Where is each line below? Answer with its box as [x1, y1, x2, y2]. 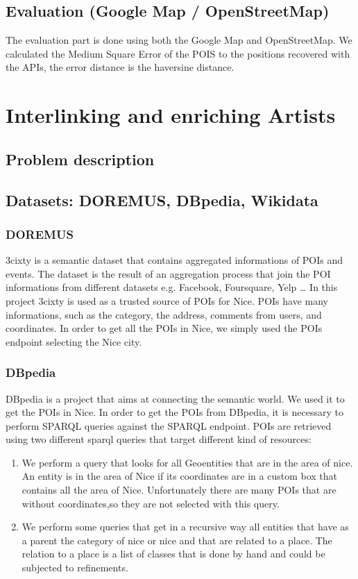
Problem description [6, 148, 155, 169]
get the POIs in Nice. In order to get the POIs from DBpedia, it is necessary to [6, 405, 343, 419]
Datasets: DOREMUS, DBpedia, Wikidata [6, 189, 318, 210]
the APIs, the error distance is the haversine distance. [6, 60, 235, 74]
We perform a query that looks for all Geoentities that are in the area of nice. [22, 455, 353, 469]
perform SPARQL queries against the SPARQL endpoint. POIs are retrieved [6, 418, 332, 433]
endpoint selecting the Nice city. [6, 334, 142, 349]
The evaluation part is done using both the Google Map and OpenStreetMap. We [6, 33, 352, 47]
